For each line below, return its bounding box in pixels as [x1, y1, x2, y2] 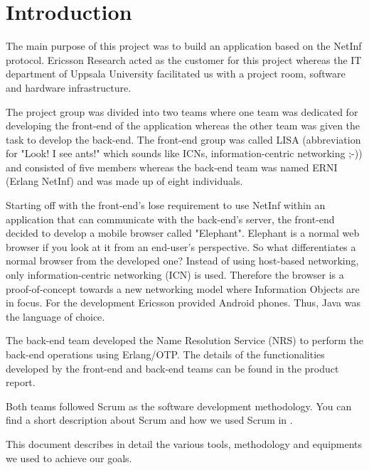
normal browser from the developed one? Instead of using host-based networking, [6, 253, 359, 268]
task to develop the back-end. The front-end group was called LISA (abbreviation [6, 132, 361, 146]
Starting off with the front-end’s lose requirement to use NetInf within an [6, 198, 326, 213]
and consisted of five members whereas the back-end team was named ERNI [6, 159, 338, 174]
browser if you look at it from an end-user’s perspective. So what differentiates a [6, 239, 356, 254]
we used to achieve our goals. [6, 450, 132, 465]
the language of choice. [6, 309, 105, 324]
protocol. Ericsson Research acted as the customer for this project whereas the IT [6, 52, 362, 67]
